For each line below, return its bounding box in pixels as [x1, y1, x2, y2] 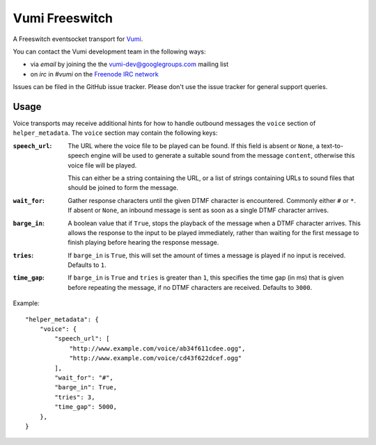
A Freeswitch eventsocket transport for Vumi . [13, 35, 143, 43]
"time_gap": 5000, [54, 403, 118, 411]
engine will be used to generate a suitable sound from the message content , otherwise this [91, 152, 355, 160]
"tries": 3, [54, 393, 95, 401]
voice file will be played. [68, 161, 137, 170]
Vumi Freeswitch [13, 10, 113, 26]
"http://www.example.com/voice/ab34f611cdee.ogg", [69, 344, 246, 353]
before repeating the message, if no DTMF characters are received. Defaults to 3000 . [68, 283, 313, 291]
